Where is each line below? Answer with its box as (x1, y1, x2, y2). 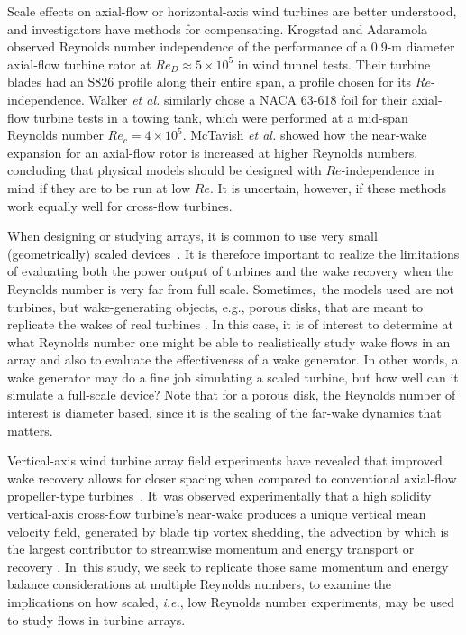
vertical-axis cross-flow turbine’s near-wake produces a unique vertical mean (7, 504, 426, 523)
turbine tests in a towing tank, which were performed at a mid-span (33, 107, 408, 126)
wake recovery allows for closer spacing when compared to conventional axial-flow (7, 468, 457, 487)
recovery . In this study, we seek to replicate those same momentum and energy (7, 557, 449, 575)
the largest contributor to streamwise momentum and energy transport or (7, 539, 415, 558)
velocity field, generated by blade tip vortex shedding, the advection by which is (7, 521, 449, 540)
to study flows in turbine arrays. (7, 610, 186, 629)
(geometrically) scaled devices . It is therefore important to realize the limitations (7, 244, 460, 262)
